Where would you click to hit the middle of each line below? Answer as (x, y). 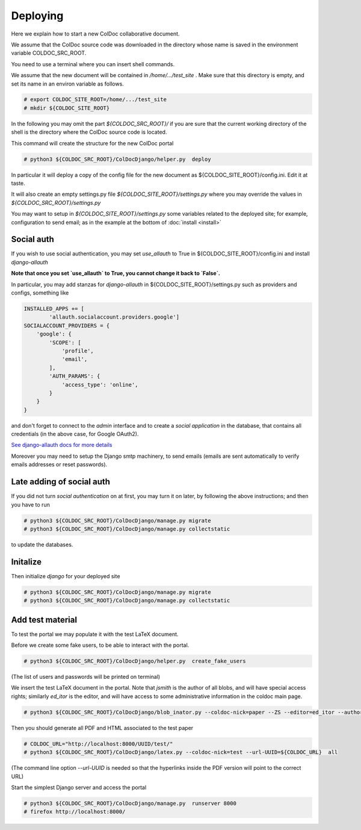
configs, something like (40, 293)
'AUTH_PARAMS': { (75, 376)
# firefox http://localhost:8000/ (75, 812)
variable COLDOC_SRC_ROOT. (49, 53)
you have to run (31, 504)
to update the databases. (42, 544)
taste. (18, 183)
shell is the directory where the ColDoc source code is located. (89, 132)
